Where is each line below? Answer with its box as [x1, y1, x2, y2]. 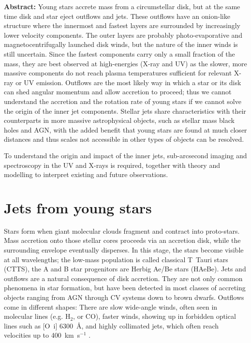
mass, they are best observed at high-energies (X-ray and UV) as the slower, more [4, 58, 247, 68]
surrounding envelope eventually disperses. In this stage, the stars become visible [4, 245, 244, 254]
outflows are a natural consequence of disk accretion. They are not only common [4, 273, 243, 283]
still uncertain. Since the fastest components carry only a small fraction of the [4, 48, 235, 59]
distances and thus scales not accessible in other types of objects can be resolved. [4, 134, 244, 144]
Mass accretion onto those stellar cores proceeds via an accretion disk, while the [4, 235, 241, 245]
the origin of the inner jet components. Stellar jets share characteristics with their [4, 105, 246, 116]
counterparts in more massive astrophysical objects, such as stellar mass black [4, 115, 235, 125]
